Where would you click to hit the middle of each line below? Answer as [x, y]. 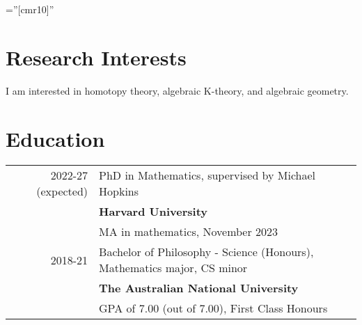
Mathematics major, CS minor [173, 268]
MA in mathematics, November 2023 [189, 232]
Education [55, 138]
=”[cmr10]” [30, 9]
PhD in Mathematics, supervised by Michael [207, 175]
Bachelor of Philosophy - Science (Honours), [206, 252]
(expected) [62, 191]
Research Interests [96, 57]
